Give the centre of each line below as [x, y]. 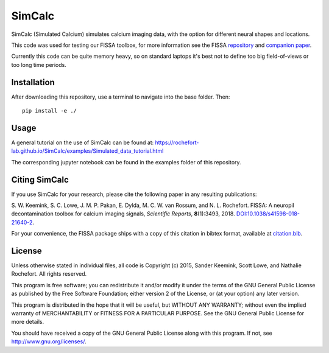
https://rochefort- [177, 142]
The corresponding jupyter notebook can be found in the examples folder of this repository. [126, 162]
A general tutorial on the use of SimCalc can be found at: [83, 142]
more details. [28, 322]
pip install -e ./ [50, 111]
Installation [33, 82]
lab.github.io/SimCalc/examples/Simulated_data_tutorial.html [87, 151]
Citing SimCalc [40, 180]
